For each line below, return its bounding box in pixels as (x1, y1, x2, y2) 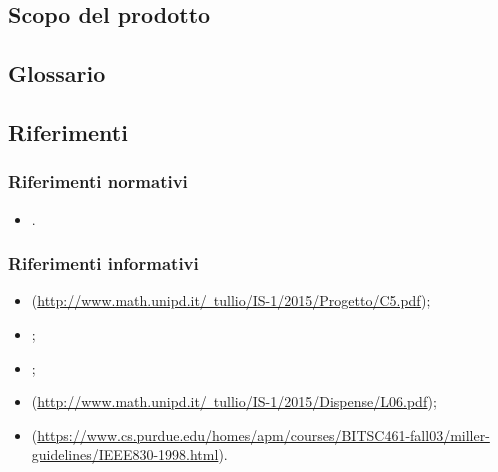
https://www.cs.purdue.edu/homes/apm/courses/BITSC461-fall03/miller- (37, 424, 490, 445)
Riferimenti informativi (8, 251, 199, 276)
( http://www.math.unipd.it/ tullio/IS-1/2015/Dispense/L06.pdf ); (31, 391, 437, 412)
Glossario (8, 58, 106, 89)
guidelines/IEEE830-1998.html (31, 444, 219, 465)
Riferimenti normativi (8, 169, 188, 194)
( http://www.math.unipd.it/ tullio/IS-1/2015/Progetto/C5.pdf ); (31, 290, 431, 311)
